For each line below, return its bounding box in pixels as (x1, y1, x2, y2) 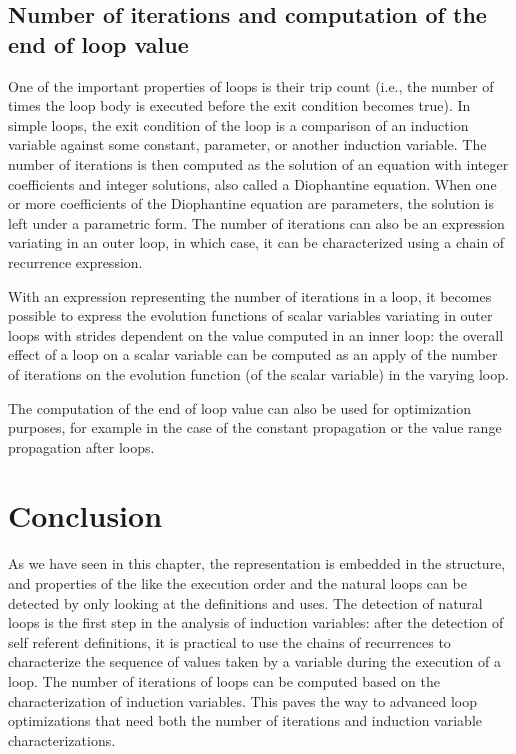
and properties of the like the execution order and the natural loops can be (8, 573, 467, 593)
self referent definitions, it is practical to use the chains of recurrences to (8, 631, 451, 652)
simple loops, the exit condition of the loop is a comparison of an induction (8, 114, 469, 135)
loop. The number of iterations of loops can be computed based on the (8, 670, 440, 691)
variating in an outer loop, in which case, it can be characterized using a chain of (8, 232, 505, 253)
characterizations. (8, 729, 116, 750)
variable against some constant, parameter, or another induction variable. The (8, 134, 487, 155)
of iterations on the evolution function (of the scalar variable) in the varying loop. (8, 363, 509, 384)
